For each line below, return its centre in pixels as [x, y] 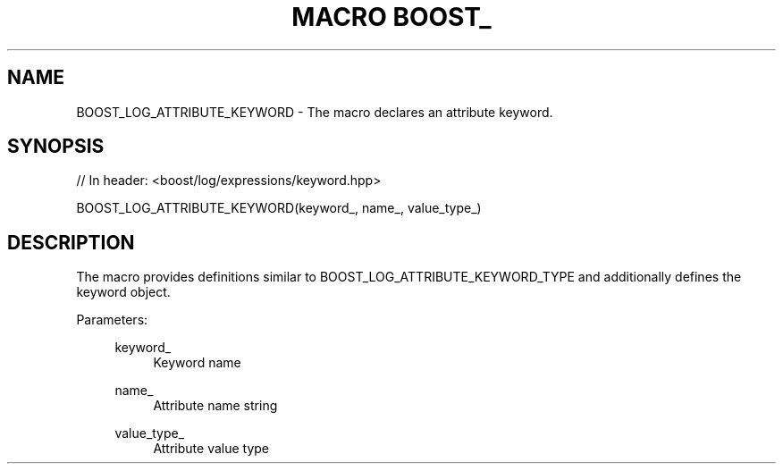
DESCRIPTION [71, 242]
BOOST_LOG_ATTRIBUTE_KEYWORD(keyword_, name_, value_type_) [279, 208]
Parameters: [112, 320]
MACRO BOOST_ [391, 17]
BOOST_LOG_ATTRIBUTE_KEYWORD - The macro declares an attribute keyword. [315, 112]
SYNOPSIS [56, 147]
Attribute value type [211, 449]
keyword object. [123, 292]
